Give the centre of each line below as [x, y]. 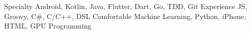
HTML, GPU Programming [48, 26]
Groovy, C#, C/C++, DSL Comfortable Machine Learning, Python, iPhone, [125, 16]
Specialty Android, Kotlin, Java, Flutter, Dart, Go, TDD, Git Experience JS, [126, 6]
